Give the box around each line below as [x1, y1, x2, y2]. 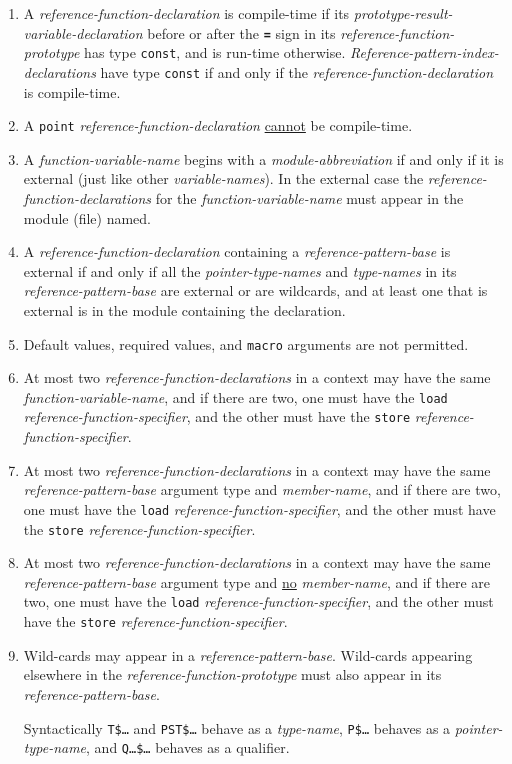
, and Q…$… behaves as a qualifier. [86, 737, 290, 758]
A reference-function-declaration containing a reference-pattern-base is [23, 241, 451, 262]
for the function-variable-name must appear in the [155, 188, 464, 208]
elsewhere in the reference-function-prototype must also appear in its [23, 664, 442, 685]
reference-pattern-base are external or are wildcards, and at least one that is [23, 280, 488, 301]
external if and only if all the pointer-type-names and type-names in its [23, 260, 457, 281]
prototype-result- [353, 3, 453, 23]
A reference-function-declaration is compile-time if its [23, 3, 350, 23]
